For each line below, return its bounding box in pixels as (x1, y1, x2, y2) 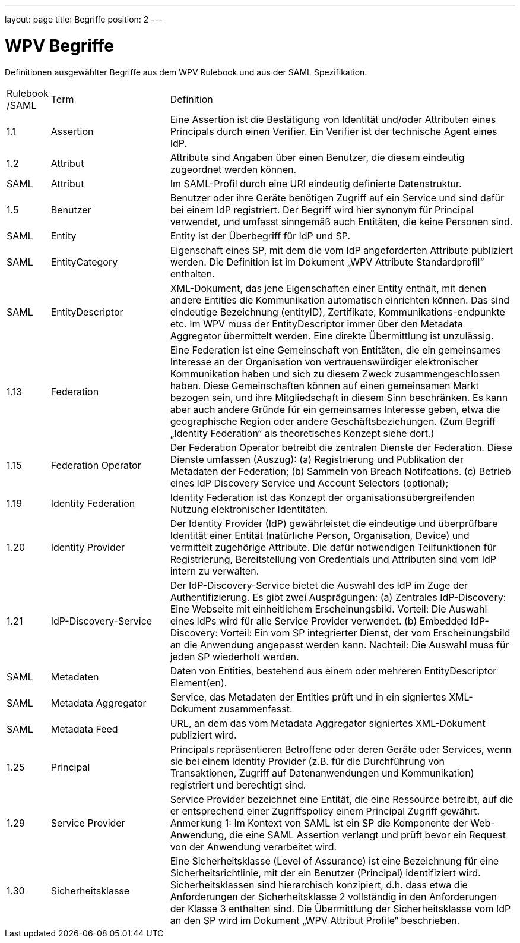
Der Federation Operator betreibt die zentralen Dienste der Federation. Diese (170, 441, 512, 453)
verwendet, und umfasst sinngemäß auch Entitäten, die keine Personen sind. (170, 215, 513, 228)
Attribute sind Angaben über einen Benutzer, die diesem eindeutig (170, 151, 465, 163)
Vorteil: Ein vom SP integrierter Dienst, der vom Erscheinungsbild (220, 626, 511, 639)
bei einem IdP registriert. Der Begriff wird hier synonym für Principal (170, 203, 474, 216)
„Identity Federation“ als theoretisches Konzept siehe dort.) (170, 427, 435, 439)
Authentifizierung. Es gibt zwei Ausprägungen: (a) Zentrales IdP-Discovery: (170, 591, 506, 603)
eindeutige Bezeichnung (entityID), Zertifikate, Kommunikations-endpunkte (170, 305, 505, 318)
